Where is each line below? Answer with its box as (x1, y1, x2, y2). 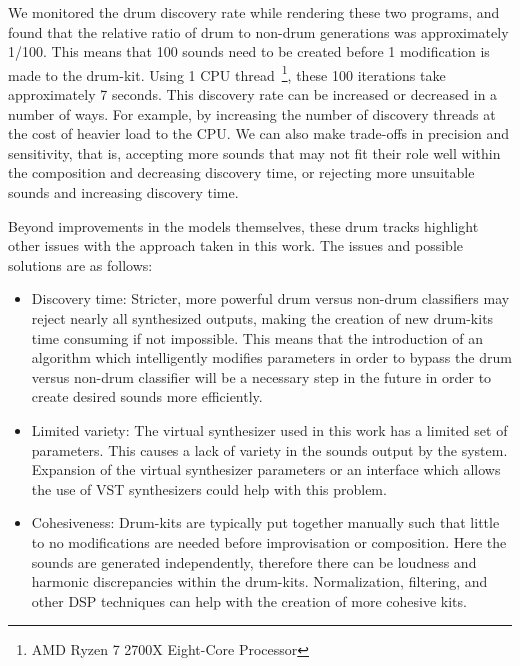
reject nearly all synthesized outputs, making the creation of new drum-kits (31, 307, 494, 328)
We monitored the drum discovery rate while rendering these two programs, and (8, 2, 500, 22)
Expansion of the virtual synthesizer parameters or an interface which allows (31, 459, 501, 480)
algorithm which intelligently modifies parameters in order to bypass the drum (31, 347, 512, 368)
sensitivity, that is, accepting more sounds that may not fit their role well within (8, 142, 501, 163)
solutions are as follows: (8, 254, 153, 275)
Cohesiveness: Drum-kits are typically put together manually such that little (31, 512, 500, 533)
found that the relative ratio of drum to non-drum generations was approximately (8, 21, 509, 42)
